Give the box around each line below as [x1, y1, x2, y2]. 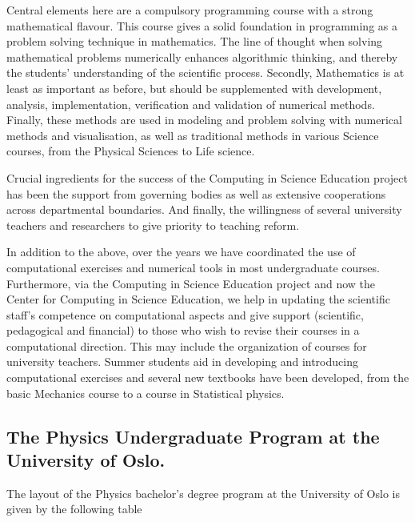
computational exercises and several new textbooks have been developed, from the [6, 369, 409, 386]
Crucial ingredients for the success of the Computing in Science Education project [6, 169, 408, 186]
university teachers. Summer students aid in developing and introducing [6, 353, 358, 370]
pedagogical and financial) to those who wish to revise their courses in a [6, 322, 360, 339]
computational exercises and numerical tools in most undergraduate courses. [6, 259, 380, 275]
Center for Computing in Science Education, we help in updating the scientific [6, 291, 390, 307]
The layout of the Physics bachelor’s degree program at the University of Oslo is [6, 484, 400, 501]
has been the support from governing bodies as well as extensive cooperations [6, 185, 386, 202]
